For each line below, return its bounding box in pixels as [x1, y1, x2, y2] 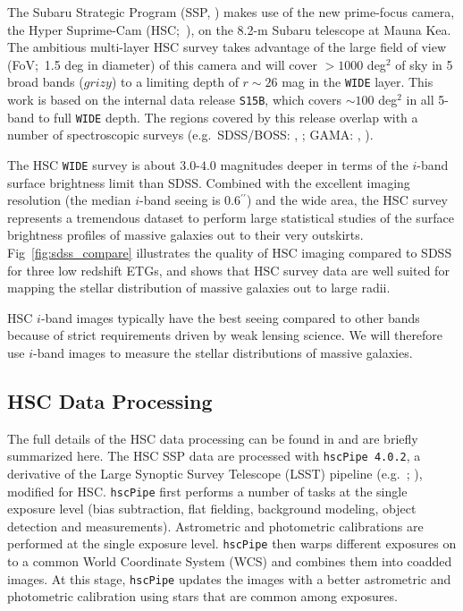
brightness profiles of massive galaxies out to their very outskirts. [7, 225, 364, 244]
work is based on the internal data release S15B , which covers [7, 90, 342, 109]
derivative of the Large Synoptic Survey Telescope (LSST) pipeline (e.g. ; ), [7, 463, 423, 482]
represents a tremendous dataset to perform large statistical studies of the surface [7, 208, 454, 226]
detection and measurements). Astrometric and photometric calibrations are [7, 516, 424, 535]
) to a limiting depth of [111, 72, 239, 91]
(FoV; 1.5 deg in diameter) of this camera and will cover [7, 55, 317, 73]
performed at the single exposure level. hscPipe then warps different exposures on [7, 534, 457, 553]
